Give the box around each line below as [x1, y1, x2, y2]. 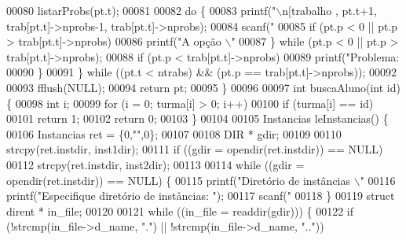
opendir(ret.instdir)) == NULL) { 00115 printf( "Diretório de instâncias [6, 172, 351, 188]
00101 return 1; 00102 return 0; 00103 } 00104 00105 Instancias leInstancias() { [6, 110, 389, 127]
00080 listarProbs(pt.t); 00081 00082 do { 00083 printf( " [6, 2, 276, 18]
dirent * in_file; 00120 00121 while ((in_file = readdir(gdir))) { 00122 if [6, 202, 354, 219]
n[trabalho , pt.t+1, [282, 2, 377, 18]
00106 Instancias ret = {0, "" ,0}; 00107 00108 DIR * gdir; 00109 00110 [6, 125, 342, 142]
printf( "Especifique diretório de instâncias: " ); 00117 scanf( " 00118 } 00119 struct [6, 187, 395, 204]
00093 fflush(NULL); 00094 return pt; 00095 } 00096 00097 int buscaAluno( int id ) [6, 79, 401, 95]
